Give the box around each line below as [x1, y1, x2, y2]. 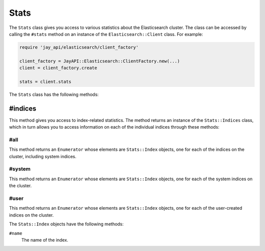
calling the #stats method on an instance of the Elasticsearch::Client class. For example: [9, 31, 203, 37]
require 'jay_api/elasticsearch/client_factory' [19, 44, 139, 50]
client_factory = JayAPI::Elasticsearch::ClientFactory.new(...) [19, 58, 180, 64]
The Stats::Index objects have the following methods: [9, 221, 124, 227]
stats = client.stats [19, 79, 72, 84]
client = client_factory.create [19, 65, 98, 71]
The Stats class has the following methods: [9, 91, 99, 97]
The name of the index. [21, 237, 69, 243]
